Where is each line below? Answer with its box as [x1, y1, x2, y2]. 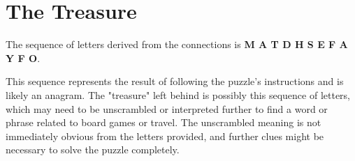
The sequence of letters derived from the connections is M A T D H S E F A [6, 37, 348, 52]
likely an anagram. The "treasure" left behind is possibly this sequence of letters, [6, 87, 350, 102]
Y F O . [6, 50, 41, 65]
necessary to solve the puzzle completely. [6, 142, 180, 157]
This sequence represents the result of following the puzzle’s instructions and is [6, 74, 344, 89]
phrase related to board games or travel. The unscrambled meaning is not [6, 115, 321, 130]
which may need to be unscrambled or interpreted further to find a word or [6, 101, 328, 116]
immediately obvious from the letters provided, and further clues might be [6, 128, 324, 143]
